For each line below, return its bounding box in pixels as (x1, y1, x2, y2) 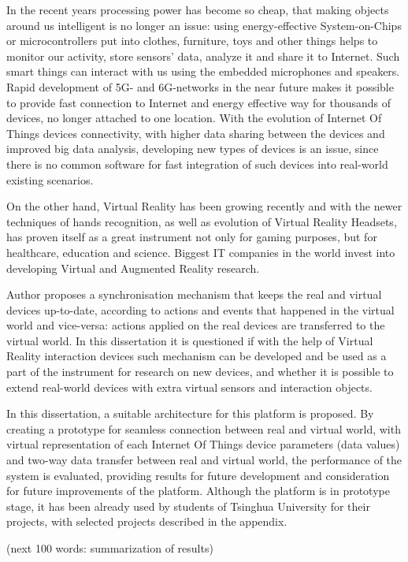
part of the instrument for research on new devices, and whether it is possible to (6, 363, 394, 380)
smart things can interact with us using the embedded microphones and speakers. (6, 63, 400, 80)
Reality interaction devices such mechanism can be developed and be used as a (6, 348, 387, 364)
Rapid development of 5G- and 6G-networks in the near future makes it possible (6, 78, 394, 95)
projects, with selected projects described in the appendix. (6, 513, 287, 530)
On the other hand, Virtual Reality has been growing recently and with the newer (6, 198, 402, 214)
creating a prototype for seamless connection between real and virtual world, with (6, 420, 401, 437)
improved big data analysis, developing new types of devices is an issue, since (6, 140, 379, 157)
